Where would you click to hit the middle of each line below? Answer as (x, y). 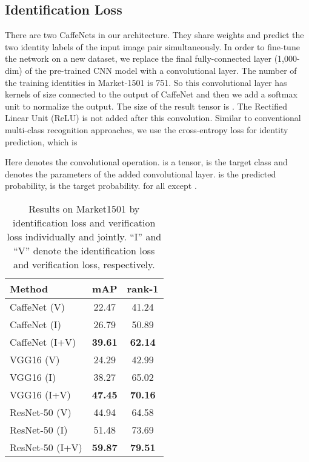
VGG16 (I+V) (40, 394)
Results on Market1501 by (84, 208)
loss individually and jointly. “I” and (84, 236)
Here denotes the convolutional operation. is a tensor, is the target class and (146, 162)
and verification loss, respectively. (84, 264)
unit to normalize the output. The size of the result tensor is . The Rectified (146, 106)
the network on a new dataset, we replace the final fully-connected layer (138, 58)
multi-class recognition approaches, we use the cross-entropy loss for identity (147, 129)
